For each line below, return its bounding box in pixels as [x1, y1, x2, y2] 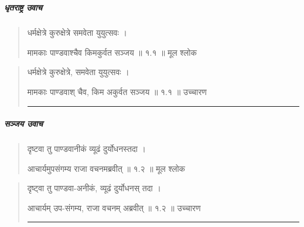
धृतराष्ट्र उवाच [4, 1, 42, 13]
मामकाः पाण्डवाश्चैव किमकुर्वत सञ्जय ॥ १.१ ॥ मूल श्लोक [27, 46, 197, 58]
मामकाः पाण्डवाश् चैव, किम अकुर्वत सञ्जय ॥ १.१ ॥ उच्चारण [27, 85, 207, 97]
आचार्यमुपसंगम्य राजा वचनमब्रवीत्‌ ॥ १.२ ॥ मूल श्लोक [27, 162, 186, 174]
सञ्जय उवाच [4, 117, 43, 130]
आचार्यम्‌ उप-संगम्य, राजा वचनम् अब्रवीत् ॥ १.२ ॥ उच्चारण [27, 201, 201, 214]
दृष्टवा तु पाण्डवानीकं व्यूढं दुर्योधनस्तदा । [27, 143, 146, 155]
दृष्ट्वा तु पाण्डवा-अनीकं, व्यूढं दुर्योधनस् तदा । [27, 182, 161, 194]
